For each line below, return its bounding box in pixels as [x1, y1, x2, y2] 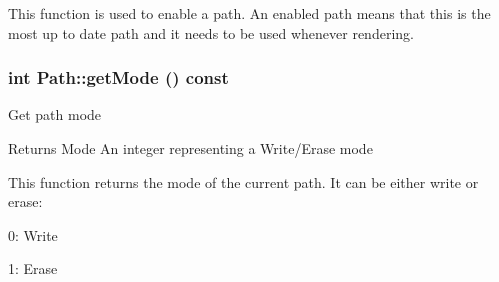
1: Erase [8, 258, 58, 279]
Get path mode [8, 104, 102, 125]
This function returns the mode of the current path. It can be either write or [8, 171, 479, 192]
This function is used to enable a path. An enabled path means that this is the [8, 3, 491, 23]
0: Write [8, 224, 58, 245]
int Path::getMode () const [8, 65, 229, 90]
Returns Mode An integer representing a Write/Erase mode [8, 138, 373, 158]
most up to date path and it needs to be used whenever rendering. [8, 22, 414, 43]
